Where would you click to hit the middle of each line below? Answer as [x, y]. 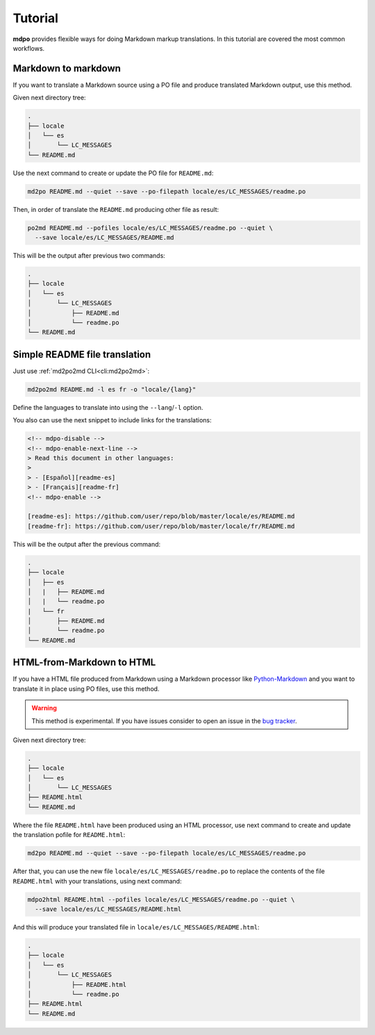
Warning [44, 708]
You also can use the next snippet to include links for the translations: [112, 420]
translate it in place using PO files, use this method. [86, 688]
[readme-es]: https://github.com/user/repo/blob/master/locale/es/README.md [161, 516]
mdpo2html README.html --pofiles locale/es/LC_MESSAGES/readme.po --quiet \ [161, 899]
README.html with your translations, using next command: [97, 881]
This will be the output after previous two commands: [89, 256]
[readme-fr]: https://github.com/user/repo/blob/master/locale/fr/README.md [161, 526]
